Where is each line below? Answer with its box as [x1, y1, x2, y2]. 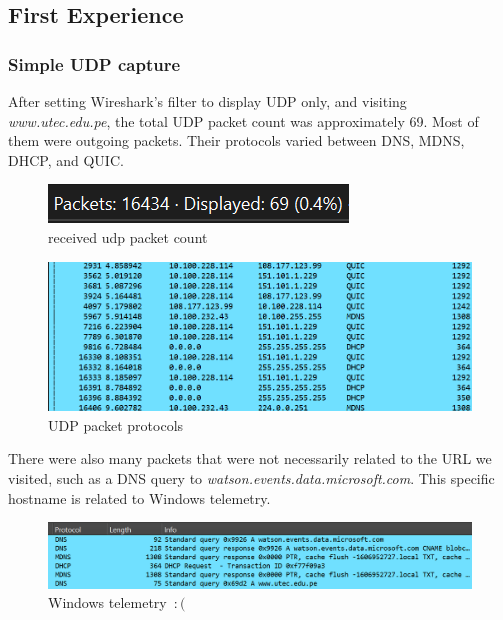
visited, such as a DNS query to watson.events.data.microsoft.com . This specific [8, 468, 495, 489]
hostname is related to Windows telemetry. [8, 487, 271, 508]
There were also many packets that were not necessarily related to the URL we [8, 448, 492, 469]
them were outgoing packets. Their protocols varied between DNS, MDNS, [8, 130, 465, 151]
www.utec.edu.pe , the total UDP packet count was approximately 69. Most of [8, 110, 479, 131]
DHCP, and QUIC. [8, 149, 124, 170]
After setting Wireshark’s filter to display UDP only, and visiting [8, 91, 407, 111]
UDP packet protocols [48, 414, 184, 435]
